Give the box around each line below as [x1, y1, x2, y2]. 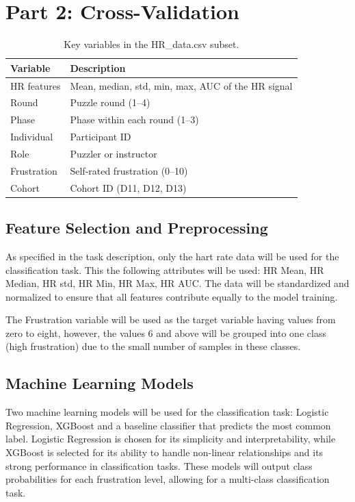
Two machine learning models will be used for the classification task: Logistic [5, 405, 329, 419]
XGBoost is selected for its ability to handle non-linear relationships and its [5, 445, 324, 460]
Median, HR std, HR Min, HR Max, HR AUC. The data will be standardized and [5, 276, 350, 290]
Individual [10, 129, 53, 144]
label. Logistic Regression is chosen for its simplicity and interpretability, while [5, 431, 336, 446]
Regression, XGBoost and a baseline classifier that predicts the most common [5, 418, 331, 432]
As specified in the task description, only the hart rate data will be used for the [5, 249, 339, 263]
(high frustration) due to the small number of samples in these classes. [5, 339, 301, 353]
